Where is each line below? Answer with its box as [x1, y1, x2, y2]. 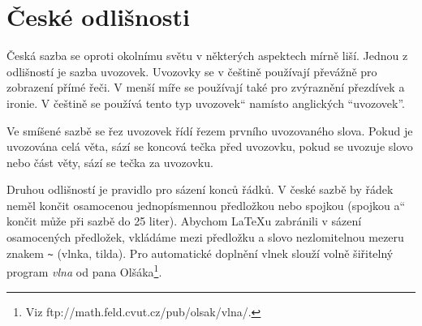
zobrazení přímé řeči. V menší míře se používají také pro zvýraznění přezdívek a [6, 79, 405, 96]
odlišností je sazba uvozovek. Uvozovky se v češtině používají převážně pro [6, 62, 377, 79]
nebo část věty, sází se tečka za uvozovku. [6, 153, 213, 170]
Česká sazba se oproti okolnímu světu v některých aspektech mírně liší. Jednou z [6, 47, 408, 64]
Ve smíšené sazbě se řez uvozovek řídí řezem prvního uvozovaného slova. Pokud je [6, 122, 413, 139]
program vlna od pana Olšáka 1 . [6, 261, 162, 280]
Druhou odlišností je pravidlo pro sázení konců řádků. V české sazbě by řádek [6, 181, 394, 198]
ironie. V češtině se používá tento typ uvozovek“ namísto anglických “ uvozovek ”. [6, 94, 406, 111]
